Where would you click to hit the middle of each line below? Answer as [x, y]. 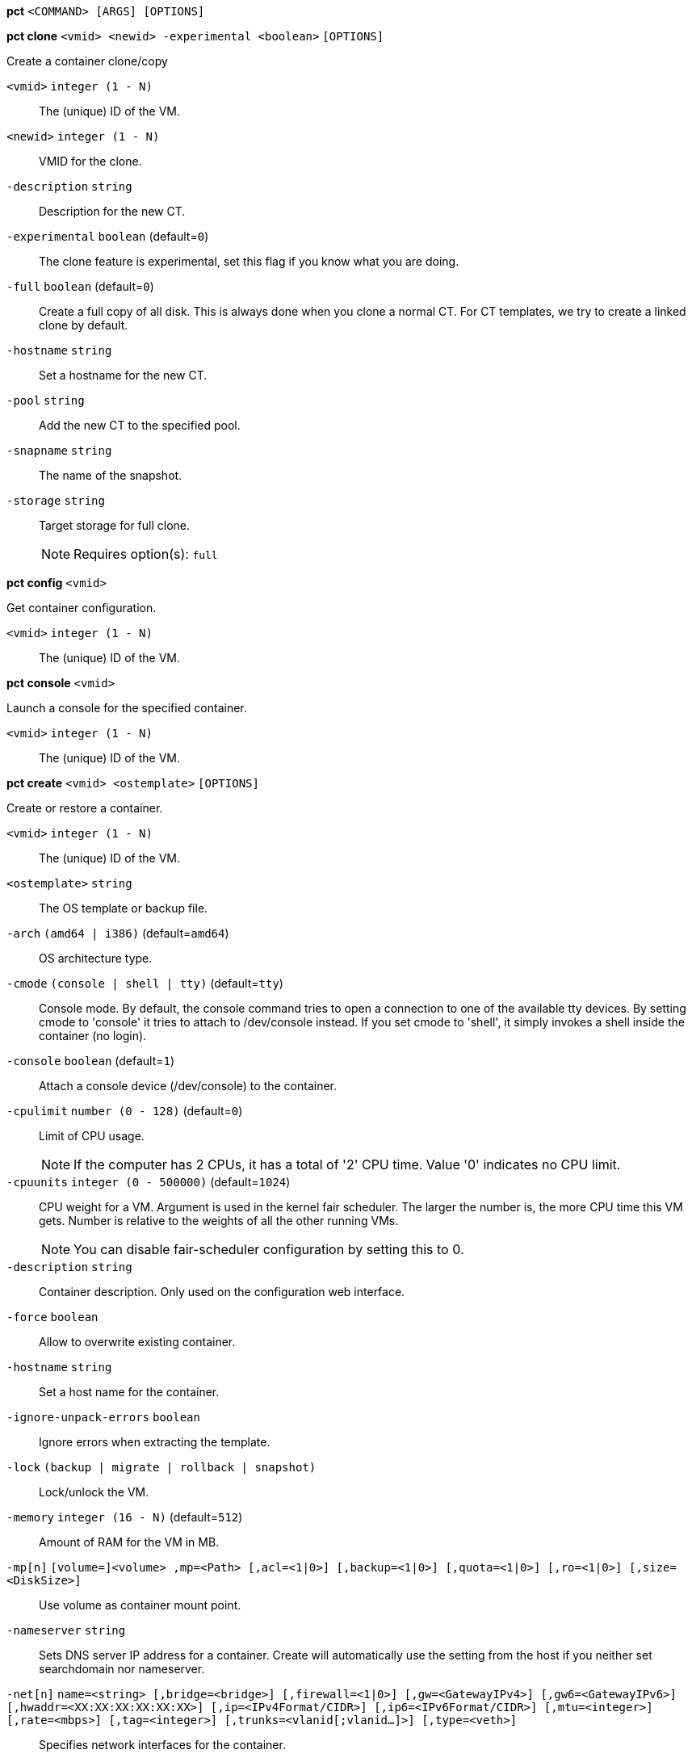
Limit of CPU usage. [92, 1136]
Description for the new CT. [112, 211]
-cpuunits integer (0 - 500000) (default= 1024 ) [149, 1182]
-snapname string [59, 451]
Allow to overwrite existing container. [137, 1342]
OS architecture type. [96, 958]
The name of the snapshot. [111, 475]
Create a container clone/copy [87, 61]
